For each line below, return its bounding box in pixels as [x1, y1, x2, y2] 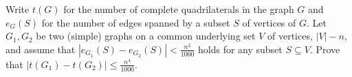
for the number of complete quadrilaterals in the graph [63, 2, 294, 16]
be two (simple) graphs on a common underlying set [36, 29, 256, 43]
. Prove [309, 42, 340, 56]
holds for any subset [198, 42, 283, 56]
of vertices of [242, 15, 296, 29]
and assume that [5, 42, 76, 56]
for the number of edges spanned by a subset [41, 15, 230, 29]
